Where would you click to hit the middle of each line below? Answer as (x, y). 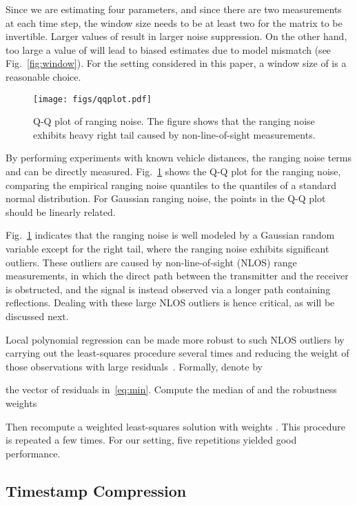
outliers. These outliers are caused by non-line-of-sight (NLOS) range (151, 262)
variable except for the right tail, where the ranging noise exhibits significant (167, 248)
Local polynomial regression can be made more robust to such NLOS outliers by (175, 339)
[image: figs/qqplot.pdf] (92, 99)
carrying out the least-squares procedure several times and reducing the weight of (177, 353)
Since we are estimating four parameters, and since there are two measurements (174, 9)
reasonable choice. (43, 76)
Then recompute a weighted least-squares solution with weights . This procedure (175, 426)
